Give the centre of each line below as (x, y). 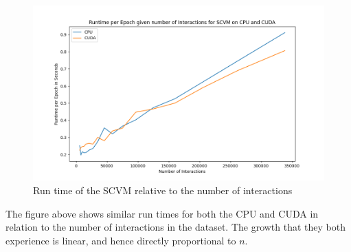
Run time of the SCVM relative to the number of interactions (163, 190)
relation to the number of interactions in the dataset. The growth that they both (175, 227)
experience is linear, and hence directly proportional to (121, 240)
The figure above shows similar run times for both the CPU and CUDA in (162, 213)
